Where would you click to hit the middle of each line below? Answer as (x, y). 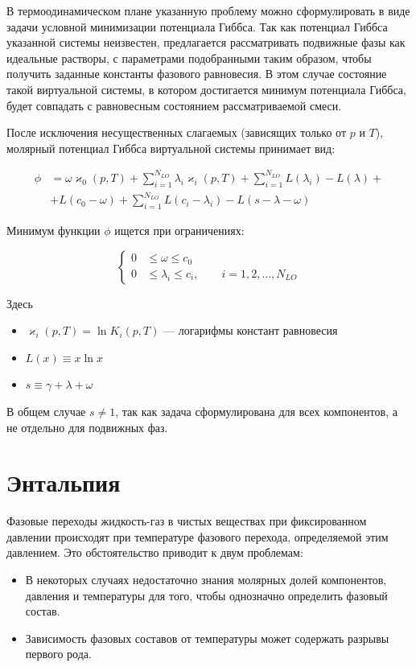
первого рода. (58, 654)
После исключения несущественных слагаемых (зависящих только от (177, 132)
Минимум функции (54, 230)
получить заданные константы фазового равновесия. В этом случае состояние (197, 74)
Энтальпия (64, 482)
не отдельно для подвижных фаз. (87, 427)
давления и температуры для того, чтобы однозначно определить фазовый (206, 595)
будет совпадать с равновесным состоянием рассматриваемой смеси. (174, 105)
